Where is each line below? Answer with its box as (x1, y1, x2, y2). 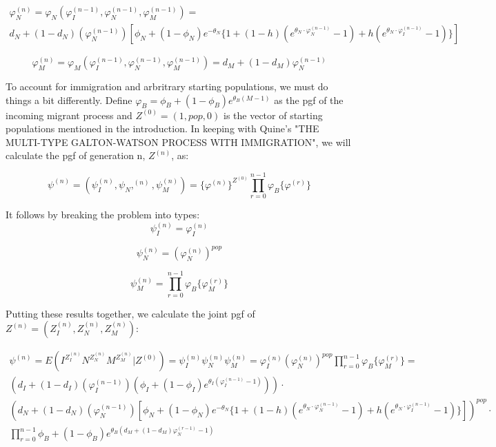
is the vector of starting (223, 107, 323, 122)
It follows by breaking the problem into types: (6, 207, 200, 222)
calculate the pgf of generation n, (6, 148, 146, 163)
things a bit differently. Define (6, 92, 132, 107)
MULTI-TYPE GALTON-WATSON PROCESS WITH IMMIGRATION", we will (6, 134, 351, 149)
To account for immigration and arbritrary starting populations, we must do (6, 79, 328, 94)
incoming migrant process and (6, 107, 132, 122)
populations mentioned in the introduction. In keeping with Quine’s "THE (6, 121, 319, 136)
